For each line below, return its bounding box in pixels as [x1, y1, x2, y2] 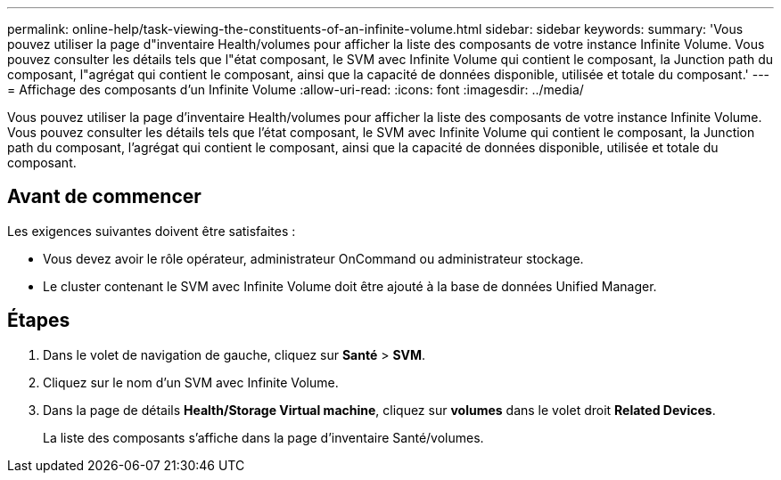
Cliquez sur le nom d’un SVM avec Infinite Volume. [43, 374, 339, 390]
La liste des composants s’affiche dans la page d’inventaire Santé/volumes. [43, 429, 484, 445]
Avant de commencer [7, 185, 201, 208]
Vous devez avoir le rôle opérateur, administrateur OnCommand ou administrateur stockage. [43, 250, 584, 266]
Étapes [7, 309, 70, 332]
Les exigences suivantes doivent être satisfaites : [7, 223, 296, 239]
